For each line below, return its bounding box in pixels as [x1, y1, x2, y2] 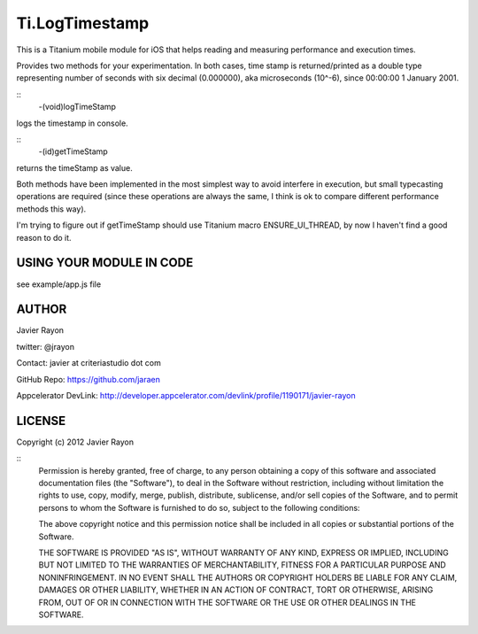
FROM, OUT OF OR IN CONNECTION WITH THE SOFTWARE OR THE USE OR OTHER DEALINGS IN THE [38, 597, 416, 607]
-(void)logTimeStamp [38, 102, 117, 112]
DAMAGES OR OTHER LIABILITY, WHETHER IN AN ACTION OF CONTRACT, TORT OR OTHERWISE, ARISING [38, 584, 434, 595]
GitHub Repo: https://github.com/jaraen [16, 374, 161, 384]
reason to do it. [16, 232, 72, 243]
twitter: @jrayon [16, 341, 75, 352]
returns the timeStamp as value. [16, 162, 133, 173]
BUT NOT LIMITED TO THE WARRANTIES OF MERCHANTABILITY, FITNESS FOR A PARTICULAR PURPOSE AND [38, 560, 446, 570]
